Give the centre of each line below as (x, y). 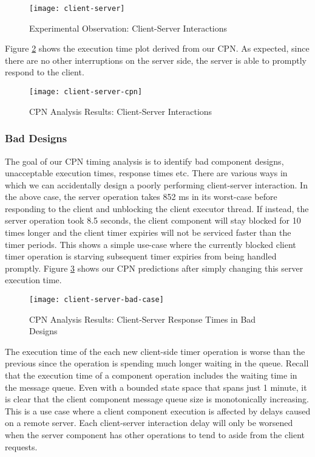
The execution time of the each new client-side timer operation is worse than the (155, 351)
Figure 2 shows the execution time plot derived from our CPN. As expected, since (157, 48)
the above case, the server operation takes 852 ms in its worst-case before (141, 197)
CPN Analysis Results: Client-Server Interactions (121, 111)
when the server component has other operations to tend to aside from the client (155, 435)
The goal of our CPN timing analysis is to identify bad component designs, (144, 161)
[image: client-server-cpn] (86, 92)
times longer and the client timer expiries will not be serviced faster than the (148, 232)
